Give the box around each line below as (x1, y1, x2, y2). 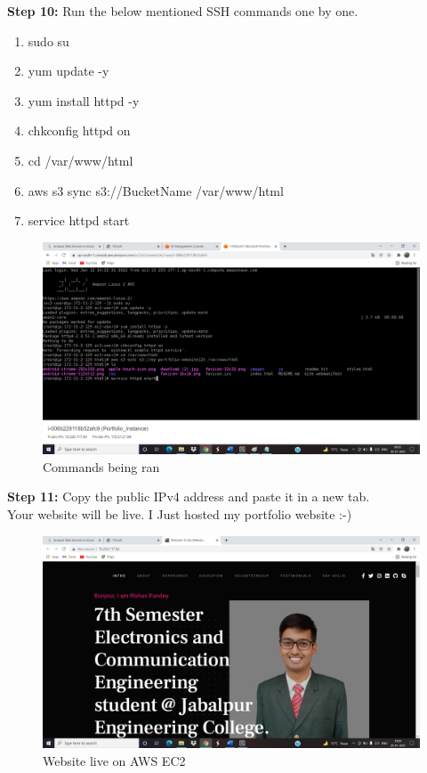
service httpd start (28, 211, 130, 230)
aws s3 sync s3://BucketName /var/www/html (28, 181, 284, 199)
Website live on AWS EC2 (43, 751, 186, 769)
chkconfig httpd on (28, 121, 131, 140)
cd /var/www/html (28, 151, 133, 169)
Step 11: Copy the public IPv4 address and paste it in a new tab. (7, 487, 370, 506)
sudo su (28, 31, 69, 50)
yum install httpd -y (28, 91, 140, 110)
